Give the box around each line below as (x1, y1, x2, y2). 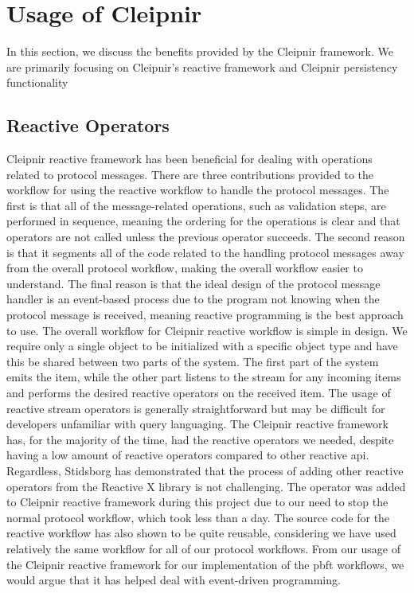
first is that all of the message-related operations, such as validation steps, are (6, 197, 386, 213)
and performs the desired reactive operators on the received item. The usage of (6, 384, 391, 401)
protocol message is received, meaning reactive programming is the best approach (6, 306, 404, 323)
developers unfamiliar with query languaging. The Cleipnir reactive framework (6, 415, 389, 432)
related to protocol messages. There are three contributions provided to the (6, 166, 374, 182)
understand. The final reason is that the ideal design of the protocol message (6, 275, 381, 291)
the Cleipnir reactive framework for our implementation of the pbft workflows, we (6, 556, 404, 572)
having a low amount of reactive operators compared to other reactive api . (6, 447, 369, 463)
